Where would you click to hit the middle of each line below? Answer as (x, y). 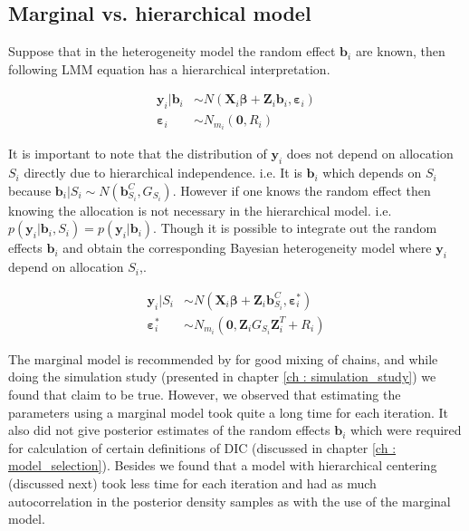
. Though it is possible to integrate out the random (295, 228)
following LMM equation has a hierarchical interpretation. (169, 68)
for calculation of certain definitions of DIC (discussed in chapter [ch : (202, 447)
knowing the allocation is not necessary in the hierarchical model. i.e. (200, 210)
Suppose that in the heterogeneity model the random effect (172, 51)
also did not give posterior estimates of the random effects (169, 430)
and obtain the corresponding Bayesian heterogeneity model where (247, 248)
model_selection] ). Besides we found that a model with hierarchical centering (223, 465)
